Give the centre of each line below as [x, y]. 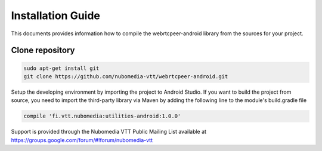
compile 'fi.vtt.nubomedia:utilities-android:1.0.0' [102, 116]
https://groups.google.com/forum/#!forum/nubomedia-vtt [82, 140]
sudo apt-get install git [61, 68]
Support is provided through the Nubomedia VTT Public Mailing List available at [109, 132]
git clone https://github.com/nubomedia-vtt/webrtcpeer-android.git [126, 76]
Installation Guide [56, 16]
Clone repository [43, 50]
